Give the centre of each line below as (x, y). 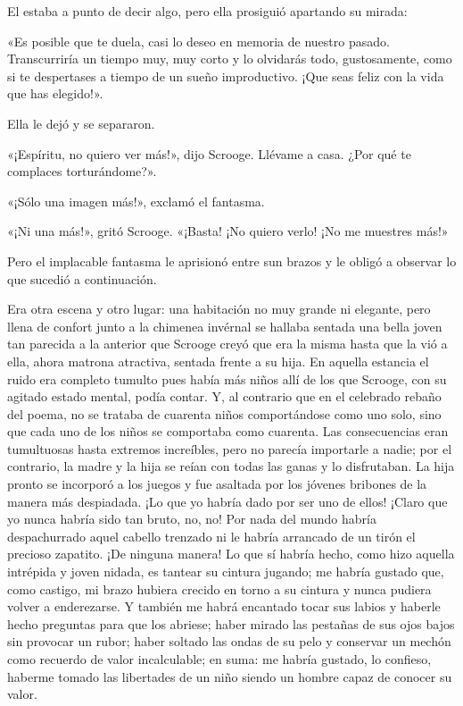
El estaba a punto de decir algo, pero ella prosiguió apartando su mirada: (207, 11)
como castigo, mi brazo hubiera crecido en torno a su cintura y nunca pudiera (219, 588)
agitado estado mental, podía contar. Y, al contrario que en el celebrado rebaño (224, 396)
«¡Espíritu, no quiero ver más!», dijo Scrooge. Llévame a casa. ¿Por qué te (209, 153)
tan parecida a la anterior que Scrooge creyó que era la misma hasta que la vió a (227, 344)
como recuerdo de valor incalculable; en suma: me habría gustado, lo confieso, (219, 659)
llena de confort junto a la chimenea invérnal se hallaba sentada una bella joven (225, 326)
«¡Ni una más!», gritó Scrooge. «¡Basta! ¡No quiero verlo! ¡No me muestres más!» (228, 231)
